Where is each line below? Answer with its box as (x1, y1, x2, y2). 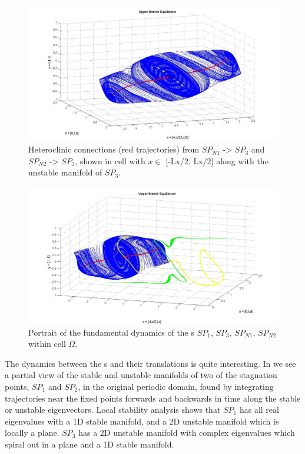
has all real (239, 403, 279, 416)
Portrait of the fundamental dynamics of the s (28, 326, 195, 338)
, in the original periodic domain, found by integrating (78, 380, 274, 392)
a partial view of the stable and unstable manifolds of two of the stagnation (5, 369, 277, 381)
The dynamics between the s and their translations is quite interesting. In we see (5, 357, 296, 369)
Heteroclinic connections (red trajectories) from (28, 143, 200, 155)
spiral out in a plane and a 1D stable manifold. (5, 438, 174, 450)
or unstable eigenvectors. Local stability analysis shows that (5, 403, 221, 416)
